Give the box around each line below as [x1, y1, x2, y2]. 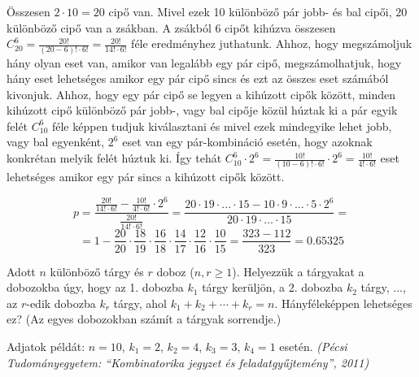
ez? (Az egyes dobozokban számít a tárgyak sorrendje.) [7, 310, 282, 327]
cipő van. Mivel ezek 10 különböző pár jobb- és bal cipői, [108, 3, 392, 19]
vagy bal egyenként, [7, 133, 105, 150]
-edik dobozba [26, 294, 96, 311]
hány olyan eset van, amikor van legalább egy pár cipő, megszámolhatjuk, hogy [7, 54, 402, 71]
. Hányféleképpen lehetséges [274, 294, 412, 311]
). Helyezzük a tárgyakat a [232, 262, 364, 279]
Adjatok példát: [7, 337, 85, 354]
